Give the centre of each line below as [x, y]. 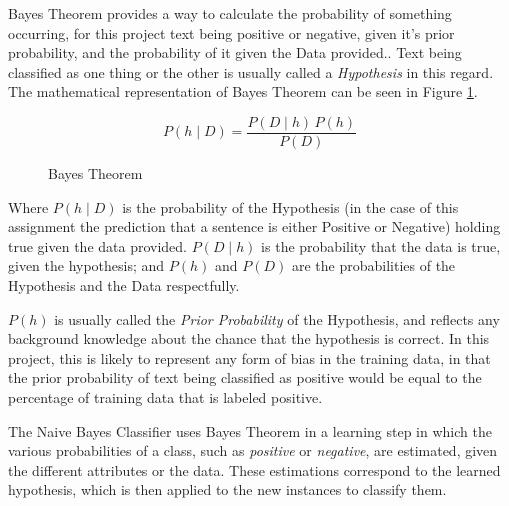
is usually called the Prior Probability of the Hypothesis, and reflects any [277, 318]
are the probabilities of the [373, 265]
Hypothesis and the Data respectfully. [124, 285]
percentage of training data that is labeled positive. [165, 396]
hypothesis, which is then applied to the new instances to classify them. [227, 489]
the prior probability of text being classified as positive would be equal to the [245, 377]
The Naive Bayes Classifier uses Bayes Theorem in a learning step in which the [250, 430]
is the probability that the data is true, [381, 245]
